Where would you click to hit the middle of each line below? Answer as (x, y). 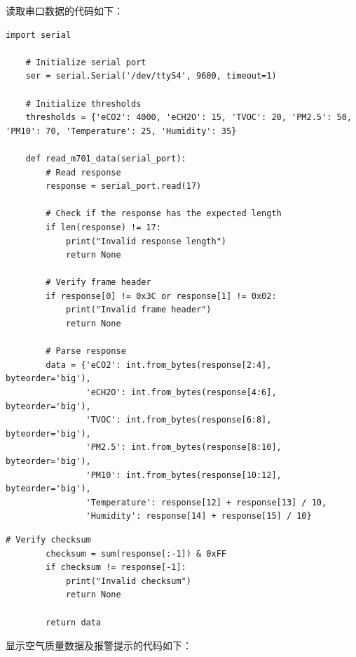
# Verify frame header (98, 283)
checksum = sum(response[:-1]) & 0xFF (136, 553)
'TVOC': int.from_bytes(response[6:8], (179, 420)
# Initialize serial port (86, 62)
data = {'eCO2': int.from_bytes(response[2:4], (159, 365)
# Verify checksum (48, 539)
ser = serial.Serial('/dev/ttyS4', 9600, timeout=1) (151, 76)
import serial (39, 35)
